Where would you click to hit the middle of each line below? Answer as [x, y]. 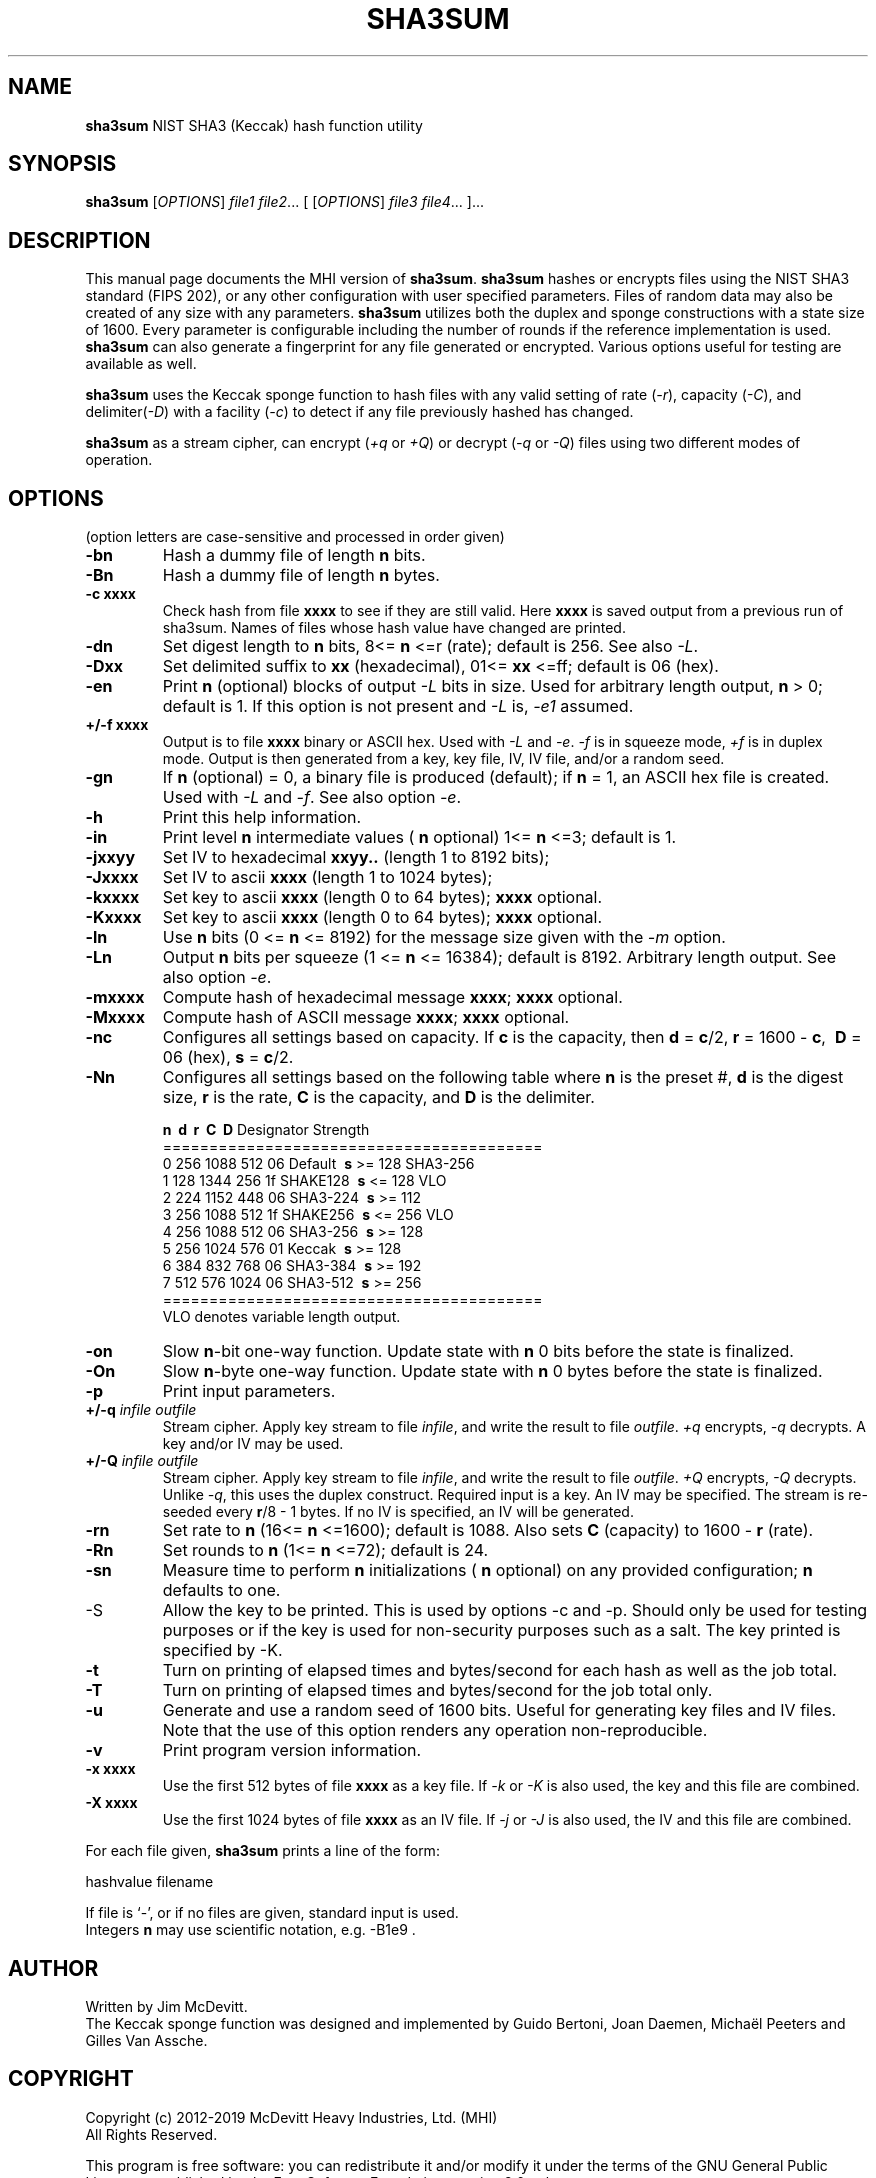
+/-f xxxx [117, 725]
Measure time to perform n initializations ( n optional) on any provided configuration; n [487, 1570]
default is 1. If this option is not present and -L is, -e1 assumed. [398, 706]
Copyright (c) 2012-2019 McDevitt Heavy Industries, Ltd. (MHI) [291, 2117]
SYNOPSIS [62, 164]
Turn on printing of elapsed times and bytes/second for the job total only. [437, 1690]
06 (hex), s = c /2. [228, 1057]
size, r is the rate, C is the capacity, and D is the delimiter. [378, 1097]
